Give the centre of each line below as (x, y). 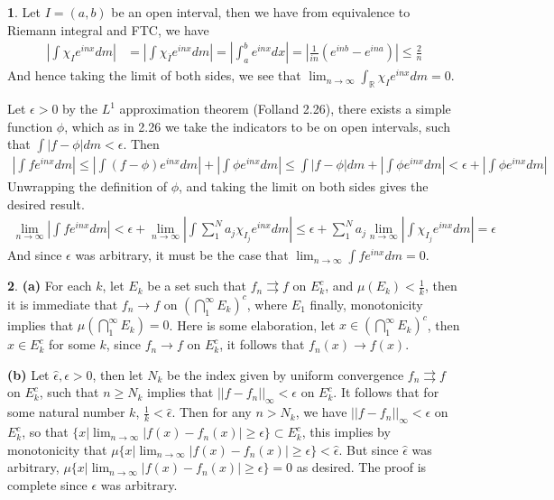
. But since (369, 449)
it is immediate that (63, 304)
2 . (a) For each (50, 286)
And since (35, 255)
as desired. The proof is (361, 467)
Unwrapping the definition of (88, 186)
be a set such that (197, 286)
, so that (45, 432)
